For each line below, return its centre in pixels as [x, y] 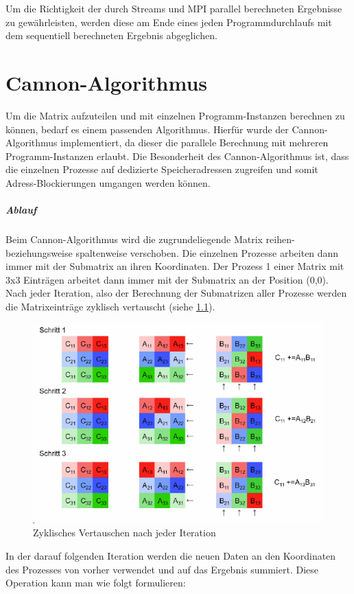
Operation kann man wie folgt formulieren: [96, 583]
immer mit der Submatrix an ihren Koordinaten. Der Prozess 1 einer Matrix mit [175, 266]
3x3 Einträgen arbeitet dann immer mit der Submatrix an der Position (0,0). [167, 279]
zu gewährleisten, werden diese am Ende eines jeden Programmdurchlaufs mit [169, 22]
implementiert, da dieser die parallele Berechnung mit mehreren [194, 142]
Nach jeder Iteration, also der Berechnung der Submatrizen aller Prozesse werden [176, 293]
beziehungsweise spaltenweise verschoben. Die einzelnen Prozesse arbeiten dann [172, 252]
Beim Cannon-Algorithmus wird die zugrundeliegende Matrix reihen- [150, 239]
